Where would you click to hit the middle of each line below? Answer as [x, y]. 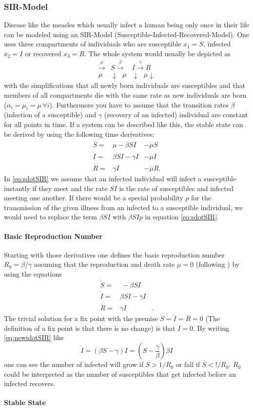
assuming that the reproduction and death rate [104, 264]
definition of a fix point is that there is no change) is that [90, 328]
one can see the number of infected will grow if [74, 364]
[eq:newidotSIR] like [34, 337]
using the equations [33, 273]
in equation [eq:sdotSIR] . [182, 217]
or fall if [188, 364]
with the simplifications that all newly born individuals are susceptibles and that [125, 85]
